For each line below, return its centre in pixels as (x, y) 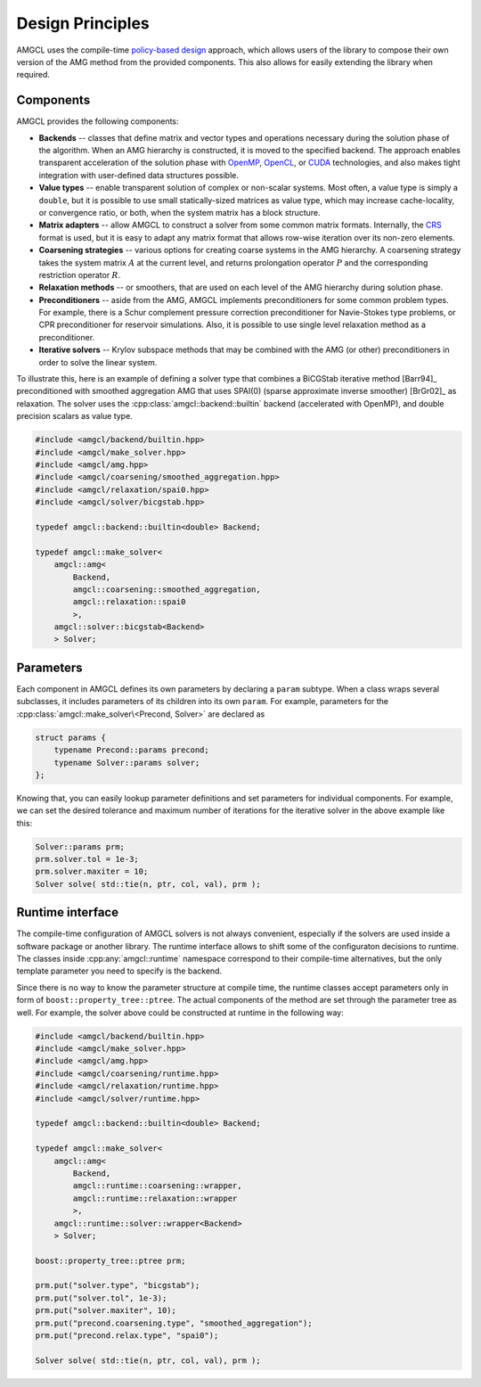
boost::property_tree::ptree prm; (110, 1260)
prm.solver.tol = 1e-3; (87, 859)
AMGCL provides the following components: (98, 121)
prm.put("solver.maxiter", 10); (106, 1311)
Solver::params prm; (80, 846)
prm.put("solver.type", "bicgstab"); (118, 1285)
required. (33, 75)
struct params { (71, 737)
